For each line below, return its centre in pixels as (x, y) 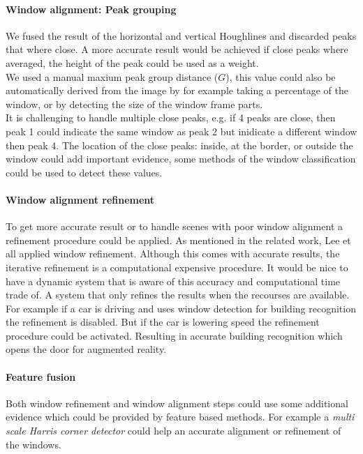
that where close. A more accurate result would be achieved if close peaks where (177, 49)
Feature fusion (41, 376)
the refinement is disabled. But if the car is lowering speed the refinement (163, 322)
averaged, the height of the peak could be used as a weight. (132, 62)
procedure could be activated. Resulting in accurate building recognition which (174, 335)
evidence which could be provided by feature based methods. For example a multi (180, 417)
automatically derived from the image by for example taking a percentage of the (177, 90)
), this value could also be (281, 76)
